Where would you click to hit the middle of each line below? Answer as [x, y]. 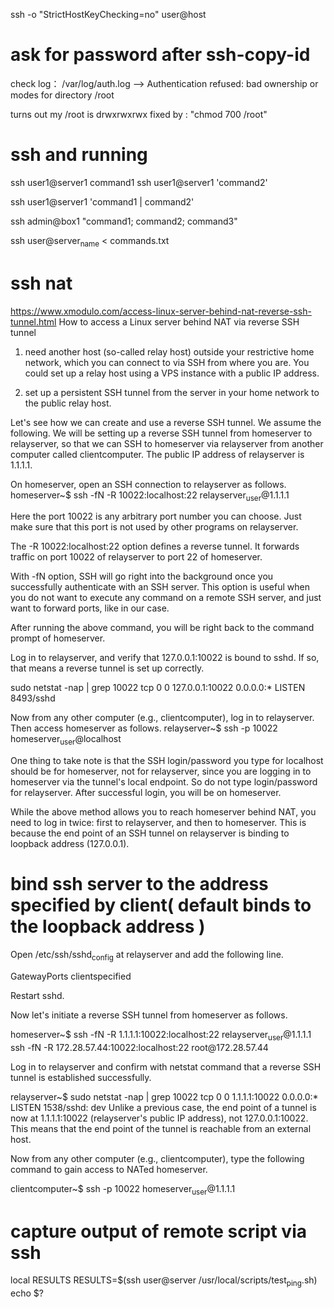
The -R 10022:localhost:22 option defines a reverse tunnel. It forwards [155, 546]
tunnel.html [33, 321]
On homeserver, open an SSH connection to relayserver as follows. [148, 484]
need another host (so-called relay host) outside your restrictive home [169, 351]
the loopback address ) [108, 926]
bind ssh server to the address [139, 884]
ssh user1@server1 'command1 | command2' [102, 201]
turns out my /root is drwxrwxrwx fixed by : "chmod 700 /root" [139, 114]
